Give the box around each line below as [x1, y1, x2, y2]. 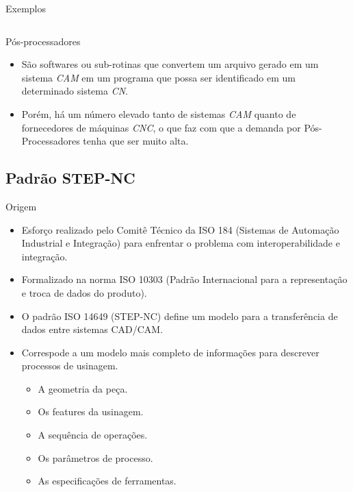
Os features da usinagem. [38, 404, 144, 419]
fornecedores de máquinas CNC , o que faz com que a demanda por [21, 120, 301, 134]
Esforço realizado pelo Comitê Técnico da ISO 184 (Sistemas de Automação [21, 222, 339, 236]
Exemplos [5, 1, 46, 15]
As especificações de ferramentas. [38, 473, 176, 488]
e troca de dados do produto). [21, 285, 147, 299]
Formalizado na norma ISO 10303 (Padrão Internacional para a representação [21, 272, 348, 286]
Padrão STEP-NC [5, 167, 135, 188]
